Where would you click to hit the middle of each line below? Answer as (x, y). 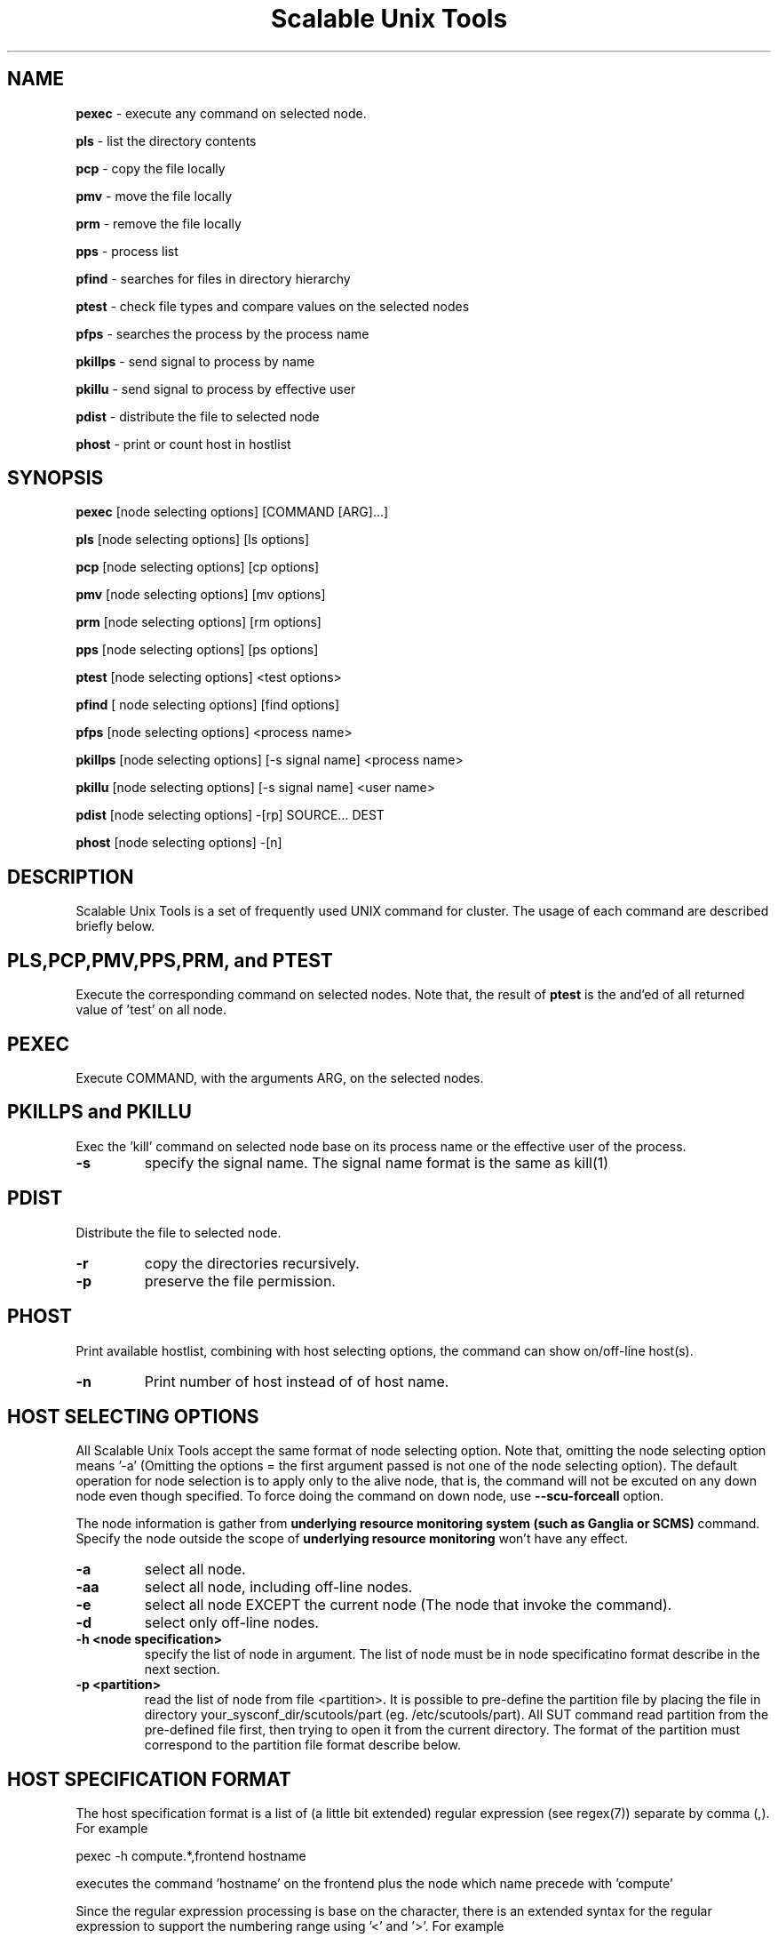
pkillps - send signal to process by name (195, 361)
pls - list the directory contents (166, 140)
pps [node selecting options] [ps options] (197, 650)
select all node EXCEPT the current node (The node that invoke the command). (408, 1605)
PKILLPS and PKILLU (99, 1112)
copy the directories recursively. (252, 1263)
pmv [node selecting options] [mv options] (201, 595)
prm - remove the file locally (159, 223)
